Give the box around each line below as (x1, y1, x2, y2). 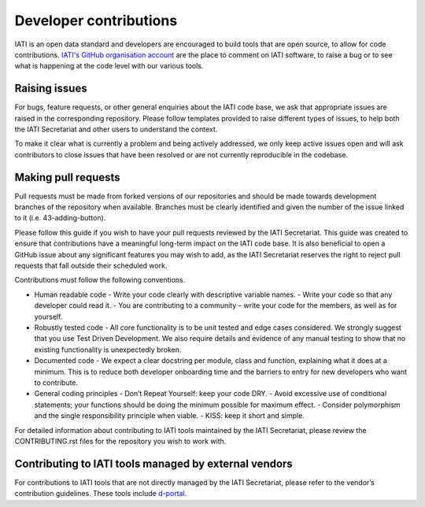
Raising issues (14, 82, 87, 95)
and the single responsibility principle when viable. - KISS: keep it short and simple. (34, 411, 305, 420)
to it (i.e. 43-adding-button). (14, 213, 106, 223)
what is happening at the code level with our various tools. (14, 61, 204, 71)
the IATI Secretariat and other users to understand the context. (14, 124, 218, 134)
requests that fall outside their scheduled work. (14, 261, 168, 271)
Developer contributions (14, 12, 178, 29)
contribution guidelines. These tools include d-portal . (14, 489, 187, 498)
